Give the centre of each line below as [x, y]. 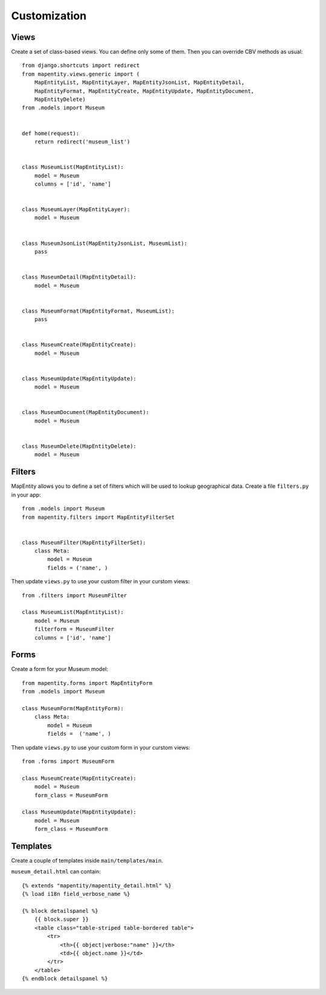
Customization [49, 16]
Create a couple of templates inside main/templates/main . [87, 861]
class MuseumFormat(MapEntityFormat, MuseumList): [98, 311]
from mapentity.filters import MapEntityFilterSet [98, 517]
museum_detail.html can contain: [56, 872]
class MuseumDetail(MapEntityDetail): [79, 277]
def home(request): [51, 133]
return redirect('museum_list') [82, 141]
